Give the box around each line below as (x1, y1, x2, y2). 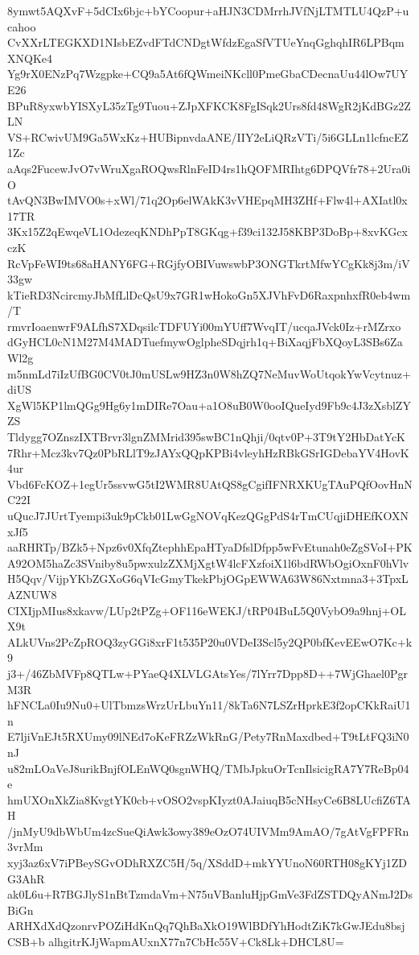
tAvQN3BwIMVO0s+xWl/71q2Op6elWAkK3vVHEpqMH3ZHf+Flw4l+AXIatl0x (7, 192, 408, 209)
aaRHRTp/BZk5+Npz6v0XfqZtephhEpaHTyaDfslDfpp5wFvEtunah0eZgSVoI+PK (7, 539, 413, 556)
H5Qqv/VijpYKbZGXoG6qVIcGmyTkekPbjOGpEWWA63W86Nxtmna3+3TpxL (7, 570, 409, 587)
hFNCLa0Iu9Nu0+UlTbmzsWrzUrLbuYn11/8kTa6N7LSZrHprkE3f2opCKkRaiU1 (7, 697, 411, 713)
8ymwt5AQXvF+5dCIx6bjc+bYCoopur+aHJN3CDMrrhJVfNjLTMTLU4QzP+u (7, 2, 409, 19)
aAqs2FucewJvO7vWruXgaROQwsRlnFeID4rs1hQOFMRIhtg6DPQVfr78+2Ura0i (7, 159, 411, 176)
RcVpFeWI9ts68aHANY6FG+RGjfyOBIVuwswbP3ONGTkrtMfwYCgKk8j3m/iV (7, 254, 410, 271)
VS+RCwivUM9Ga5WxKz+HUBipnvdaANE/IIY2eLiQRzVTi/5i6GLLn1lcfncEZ (7, 128, 409, 145)
